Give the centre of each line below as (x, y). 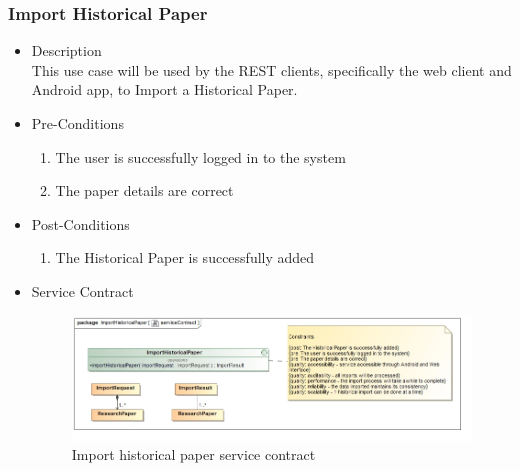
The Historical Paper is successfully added (185, 257)
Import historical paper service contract (193, 454)
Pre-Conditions (77, 123)
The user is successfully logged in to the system (200, 156)
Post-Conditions (80, 223)
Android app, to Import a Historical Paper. (164, 89)
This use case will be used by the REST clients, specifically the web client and (271, 69)
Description (66, 50)
